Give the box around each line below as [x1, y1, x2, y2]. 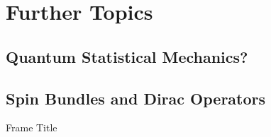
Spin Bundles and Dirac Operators [6, 87, 266, 109]
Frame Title [6, 120, 57, 135]
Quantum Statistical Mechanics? [6, 45, 248, 67]
